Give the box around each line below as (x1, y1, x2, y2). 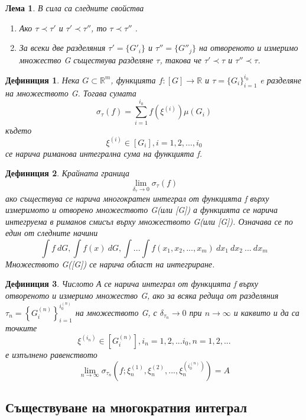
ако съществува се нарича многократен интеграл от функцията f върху (5, 192, 269, 204)
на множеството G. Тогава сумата (5, 86, 136, 99)
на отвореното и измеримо (198, 41, 298, 54)
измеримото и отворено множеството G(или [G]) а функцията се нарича (5, 203, 278, 216)
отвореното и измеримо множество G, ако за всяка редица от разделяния (5, 289, 279, 302)
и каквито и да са (233, 306, 300, 318)
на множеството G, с (75, 306, 157, 318)
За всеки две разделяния (19, 41, 106, 54)
